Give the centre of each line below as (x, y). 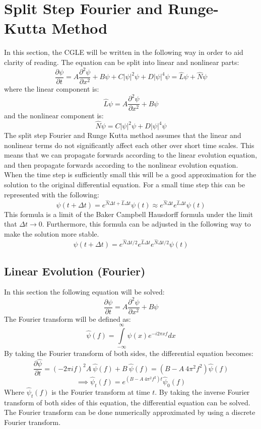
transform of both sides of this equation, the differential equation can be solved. (127, 402)
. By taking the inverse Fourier (202, 391)
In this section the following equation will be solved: (84, 292)
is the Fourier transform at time (101, 391)
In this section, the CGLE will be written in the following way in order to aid (124, 52)
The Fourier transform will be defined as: (68, 318)
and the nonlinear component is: (54, 116)
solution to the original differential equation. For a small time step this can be (125, 184)
